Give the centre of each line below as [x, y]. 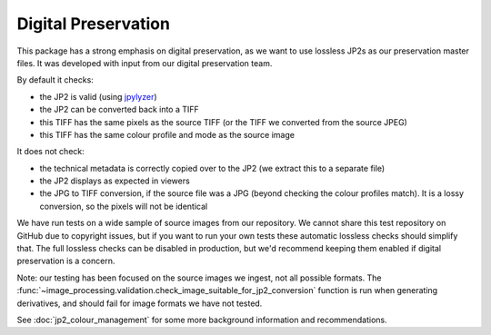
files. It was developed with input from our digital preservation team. [145, 63]
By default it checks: [55, 80]
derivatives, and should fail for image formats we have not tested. [140, 303]
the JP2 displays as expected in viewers [115, 181]
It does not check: [51, 152]
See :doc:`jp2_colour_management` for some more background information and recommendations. [202, 320]
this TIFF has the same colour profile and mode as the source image [167, 134]
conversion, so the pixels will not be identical [124, 206]
